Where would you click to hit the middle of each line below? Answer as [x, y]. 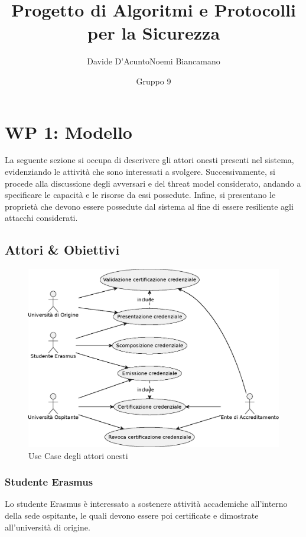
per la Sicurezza [154, 33]
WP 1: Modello [69, 131]
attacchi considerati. [41, 218]
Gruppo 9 [154, 81]
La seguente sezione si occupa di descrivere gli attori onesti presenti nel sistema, [149, 160]
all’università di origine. [48, 527]
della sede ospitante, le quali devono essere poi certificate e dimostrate [132, 515]
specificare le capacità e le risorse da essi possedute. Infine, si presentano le [140, 195]
